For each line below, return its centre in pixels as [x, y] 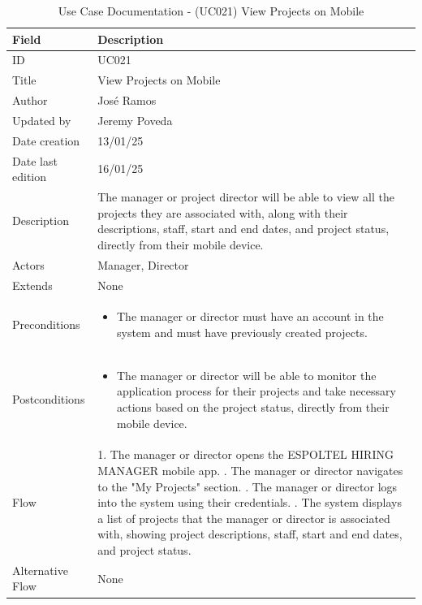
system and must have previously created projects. [242, 332]
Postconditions [49, 399]
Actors [28, 264]
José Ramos [127, 100]
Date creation [46, 140]
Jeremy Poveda [135, 120]
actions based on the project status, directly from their [253, 407]
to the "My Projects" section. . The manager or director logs [248, 486]
